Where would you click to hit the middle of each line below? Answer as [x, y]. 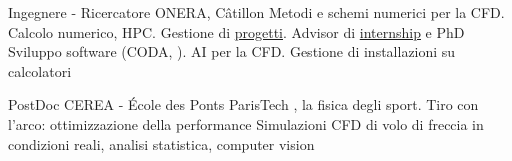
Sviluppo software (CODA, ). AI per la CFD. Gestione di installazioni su [232, 51]
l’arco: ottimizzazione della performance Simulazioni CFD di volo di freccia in [246, 123]
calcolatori [40, 70]
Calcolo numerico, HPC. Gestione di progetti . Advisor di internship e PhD [236, 31]
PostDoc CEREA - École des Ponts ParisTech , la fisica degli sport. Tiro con [243, 104]
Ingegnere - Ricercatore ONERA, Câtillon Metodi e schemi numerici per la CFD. [256, 12]
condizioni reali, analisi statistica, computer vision [161, 143]
